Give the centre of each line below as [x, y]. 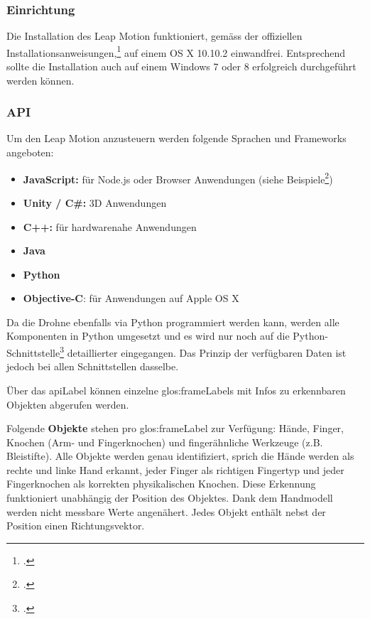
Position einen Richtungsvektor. [76, 526]
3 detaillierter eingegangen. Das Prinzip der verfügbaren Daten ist [203, 351]
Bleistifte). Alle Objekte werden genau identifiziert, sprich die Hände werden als [180, 456]
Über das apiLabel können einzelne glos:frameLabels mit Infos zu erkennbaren [176, 390]
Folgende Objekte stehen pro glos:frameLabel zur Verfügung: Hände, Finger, [175, 428]
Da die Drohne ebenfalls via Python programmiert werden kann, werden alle [173, 322]
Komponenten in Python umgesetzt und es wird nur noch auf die [148, 336]
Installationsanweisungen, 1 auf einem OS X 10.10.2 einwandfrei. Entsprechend [176, 51]
